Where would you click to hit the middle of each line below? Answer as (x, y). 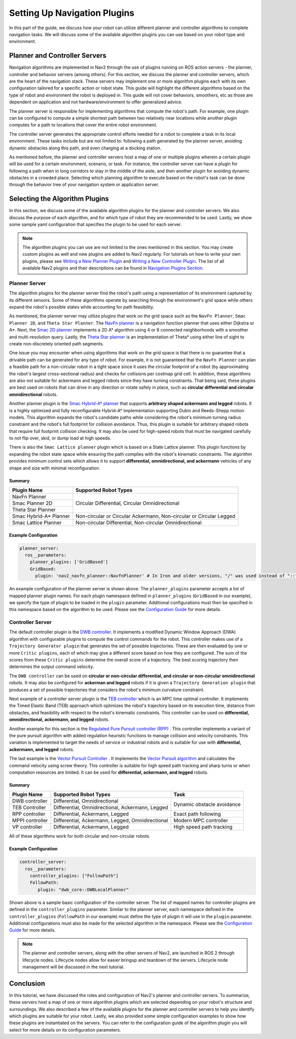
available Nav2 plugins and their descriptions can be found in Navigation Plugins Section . (113, 268)
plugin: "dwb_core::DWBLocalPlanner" (83, 890)
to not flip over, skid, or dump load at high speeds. (60, 438)
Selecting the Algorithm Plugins (59, 199)
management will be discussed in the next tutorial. (74, 967)
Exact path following (197, 814)
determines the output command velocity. (52, 667)
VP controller (27, 827)
